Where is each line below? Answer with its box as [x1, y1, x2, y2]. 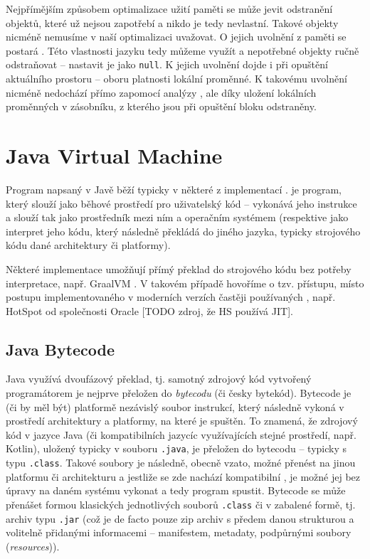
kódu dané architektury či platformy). [6, 238, 171, 252]
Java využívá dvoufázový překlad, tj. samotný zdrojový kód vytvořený [6, 371, 312, 386]
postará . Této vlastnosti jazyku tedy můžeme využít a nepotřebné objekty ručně [6, 43, 359, 58]
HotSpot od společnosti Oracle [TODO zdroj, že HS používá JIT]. [6, 303, 293, 318]
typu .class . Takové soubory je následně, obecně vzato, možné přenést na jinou [6, 455, 356, 470]
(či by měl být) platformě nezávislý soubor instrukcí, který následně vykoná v [6, 399, 344, 414]
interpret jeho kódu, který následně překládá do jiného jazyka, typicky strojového [6, 223, 361, 238]
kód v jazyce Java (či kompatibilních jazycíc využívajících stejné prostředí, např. [6, 427, 356, 442]
